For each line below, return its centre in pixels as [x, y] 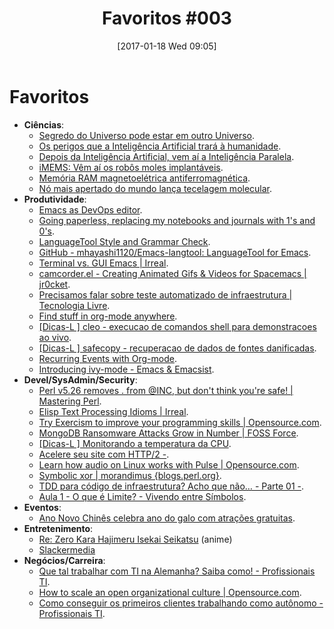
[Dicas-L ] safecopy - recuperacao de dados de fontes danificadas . [177, 348]
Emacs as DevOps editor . [90, 209]
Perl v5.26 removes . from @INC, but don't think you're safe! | [166, 390]
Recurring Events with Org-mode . [107, 358]
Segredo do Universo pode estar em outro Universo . [146, 135]
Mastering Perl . [70, 401]
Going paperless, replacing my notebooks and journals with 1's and [177, 220]
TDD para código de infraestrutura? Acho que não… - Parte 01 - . [171, 486]
